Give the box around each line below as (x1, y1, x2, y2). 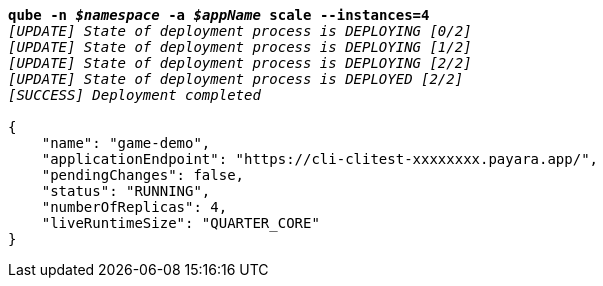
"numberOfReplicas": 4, (41, 199, 228, 215)
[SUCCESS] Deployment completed (8, 87, 261, 103)
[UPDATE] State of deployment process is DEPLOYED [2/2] (8, 71, 464, 87)
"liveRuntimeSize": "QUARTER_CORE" (41, 215, 320, 231)
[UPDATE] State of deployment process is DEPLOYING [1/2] (8, 39, 472, 55)
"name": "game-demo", (41, 135, 211, 151)
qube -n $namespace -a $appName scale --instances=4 (8, 7, 430, 23)
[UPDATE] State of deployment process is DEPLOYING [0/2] (8, 23, 472, 39)
